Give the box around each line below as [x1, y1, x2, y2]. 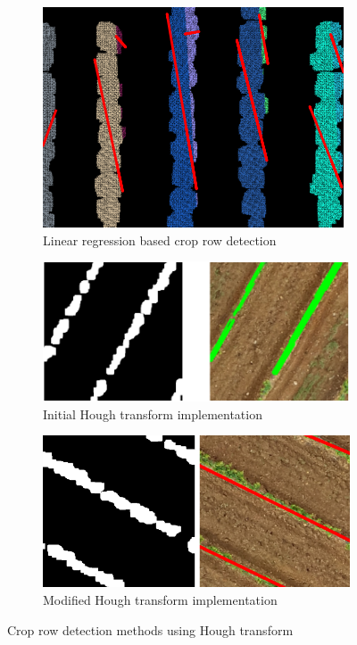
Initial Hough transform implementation [43, 404, 262, 423]
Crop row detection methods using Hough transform [7, 620, 294, 639]
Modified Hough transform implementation [43, 590, 278, 608]
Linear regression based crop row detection [43, 230, 277, 249]
